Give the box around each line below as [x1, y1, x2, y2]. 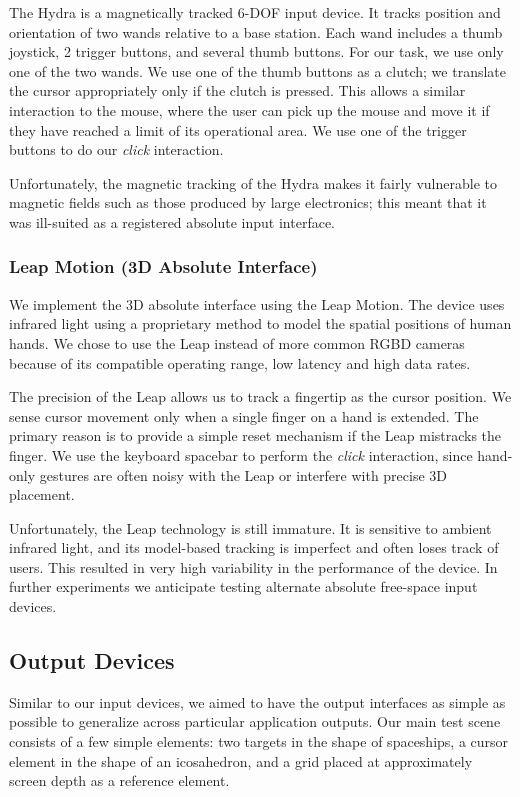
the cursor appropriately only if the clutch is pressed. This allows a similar [9, 80, 466, 101]
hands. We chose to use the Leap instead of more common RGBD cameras [9, 332, 465, 353]
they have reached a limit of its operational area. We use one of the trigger [9, 119, 467, 140]
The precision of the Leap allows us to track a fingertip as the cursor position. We [9, 386, 512, 407]
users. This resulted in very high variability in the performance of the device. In [9, 556, 498, 577]
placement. [9, 484, 75, 505]
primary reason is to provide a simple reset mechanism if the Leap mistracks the [9, 425, 502, 446]
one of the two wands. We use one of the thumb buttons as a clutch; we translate [9, 60, 506, 81]
